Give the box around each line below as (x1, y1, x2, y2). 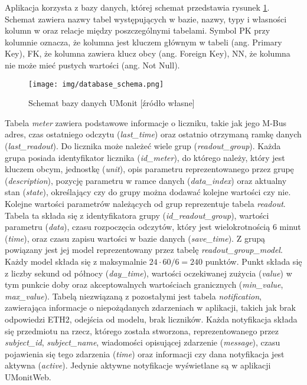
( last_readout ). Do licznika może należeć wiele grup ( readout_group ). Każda (5, 140, 281, 152)
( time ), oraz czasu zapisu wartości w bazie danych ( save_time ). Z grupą (5, 232, 265, 244)
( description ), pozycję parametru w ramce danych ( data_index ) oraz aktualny (5, 174, 287, 186)
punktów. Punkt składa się (205, 255, 302, 267)
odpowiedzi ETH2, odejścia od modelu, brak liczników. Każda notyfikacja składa (5, 312, 298, 325)
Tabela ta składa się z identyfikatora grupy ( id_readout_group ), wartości (5, 209, 269, 221)
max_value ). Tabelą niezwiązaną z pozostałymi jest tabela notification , (5, 289, 262, 302)
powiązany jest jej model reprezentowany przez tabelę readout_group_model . (5, 243, 283, 256)
